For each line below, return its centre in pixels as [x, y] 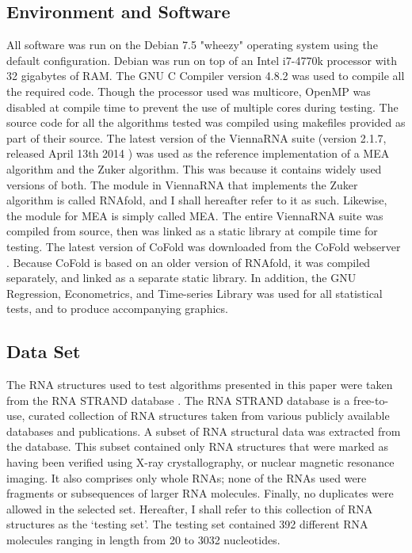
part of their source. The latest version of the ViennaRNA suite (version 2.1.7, [196, 137]
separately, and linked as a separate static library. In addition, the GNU [181, 278]
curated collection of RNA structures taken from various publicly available [209, 416]
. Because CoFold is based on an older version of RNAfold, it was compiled [189, 262]
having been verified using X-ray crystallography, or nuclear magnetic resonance [200, 462]
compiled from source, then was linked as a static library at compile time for [192, 231]
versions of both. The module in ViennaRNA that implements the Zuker [182, 184]
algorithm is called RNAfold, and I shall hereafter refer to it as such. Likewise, [197, 200]
